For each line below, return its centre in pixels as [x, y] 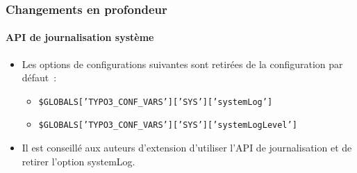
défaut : [39, 77]
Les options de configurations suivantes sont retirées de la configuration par [182, 64]
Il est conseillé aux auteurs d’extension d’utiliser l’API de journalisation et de [187, 148]
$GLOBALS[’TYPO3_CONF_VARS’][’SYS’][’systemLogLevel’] [168, 125]
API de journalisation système [80, 37]
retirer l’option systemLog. [78, 161]
